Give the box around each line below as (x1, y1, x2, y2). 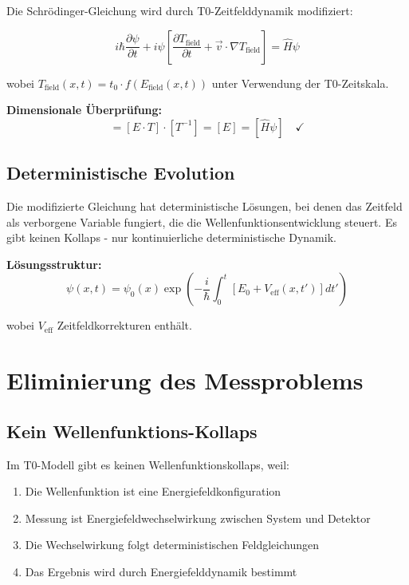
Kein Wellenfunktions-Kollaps (6, 418, 258, 443)
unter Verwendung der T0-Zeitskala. (211, 74, 389, 91)
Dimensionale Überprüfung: (6, 101, 163, 118)
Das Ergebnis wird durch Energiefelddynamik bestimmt (25, 563, 297, 579)
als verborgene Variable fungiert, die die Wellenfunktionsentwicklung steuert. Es (6, 213, 397, 230)
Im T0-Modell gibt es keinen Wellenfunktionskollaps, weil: (6, 456, 289, 472)
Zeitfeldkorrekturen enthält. (57, 317, 192, 334)
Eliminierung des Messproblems (6, 364, 364, 397)
